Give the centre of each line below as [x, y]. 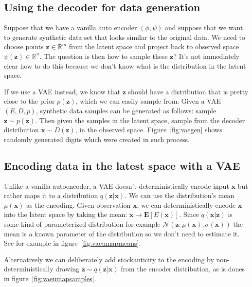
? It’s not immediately [207, 56]
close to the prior [29, 101]
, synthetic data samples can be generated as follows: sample [126, 110]
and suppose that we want [204, 27]
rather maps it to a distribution [51, 195]
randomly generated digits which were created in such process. [97, 139]
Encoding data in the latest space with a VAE [122, 165]
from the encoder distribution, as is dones [183, 269]
